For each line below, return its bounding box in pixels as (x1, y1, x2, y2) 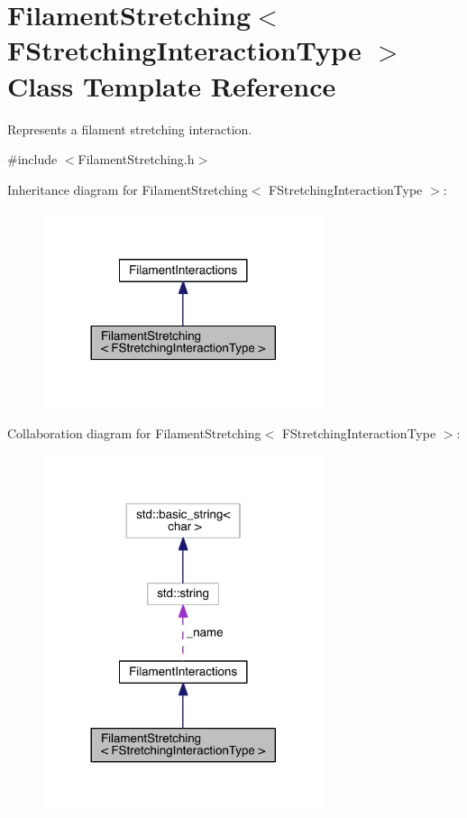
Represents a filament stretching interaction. (7, 119, 252, 138)
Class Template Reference (7, 67, 336, 104)
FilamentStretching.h (78, 150, 195, 169)
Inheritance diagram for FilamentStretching (7, 179, 248, 198)
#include (7, 150, 58, 169)
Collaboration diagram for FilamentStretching (7, 424, 261, 443)
